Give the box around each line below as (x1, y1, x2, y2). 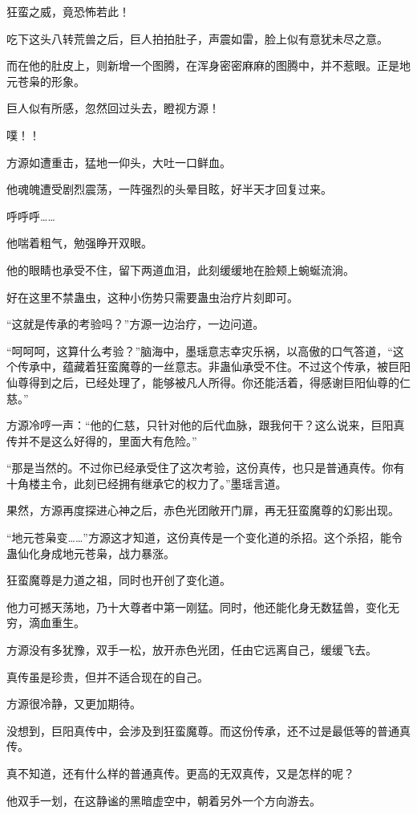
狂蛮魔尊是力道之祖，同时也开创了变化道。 (6, 572, 231, 588)
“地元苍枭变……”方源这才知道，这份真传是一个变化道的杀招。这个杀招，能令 (6, 529, 403, 546)
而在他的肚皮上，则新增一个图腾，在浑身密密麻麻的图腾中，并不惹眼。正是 (6, 57, 399, 74)
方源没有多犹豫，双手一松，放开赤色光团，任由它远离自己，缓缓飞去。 (6, 641, 377, 658)
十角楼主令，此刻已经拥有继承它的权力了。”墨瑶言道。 (6, 474, 287, 491)
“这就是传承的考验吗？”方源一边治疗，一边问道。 (6, 315, 265, 332)
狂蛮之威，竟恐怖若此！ (6, 3, 130, 19)
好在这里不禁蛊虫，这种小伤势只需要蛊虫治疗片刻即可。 (6, 288, 298, 305)
